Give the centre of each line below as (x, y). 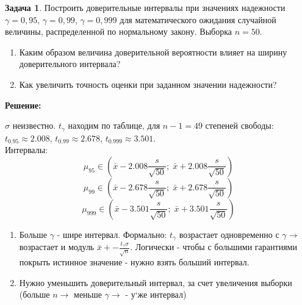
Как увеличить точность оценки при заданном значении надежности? (148, 84)
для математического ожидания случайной (198, 19)
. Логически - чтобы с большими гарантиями (214, 247)
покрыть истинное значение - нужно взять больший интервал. (134, 262)
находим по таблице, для (114, 125)
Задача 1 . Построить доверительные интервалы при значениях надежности (145, 7)
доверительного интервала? (70, 64)
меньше (88, 294)
